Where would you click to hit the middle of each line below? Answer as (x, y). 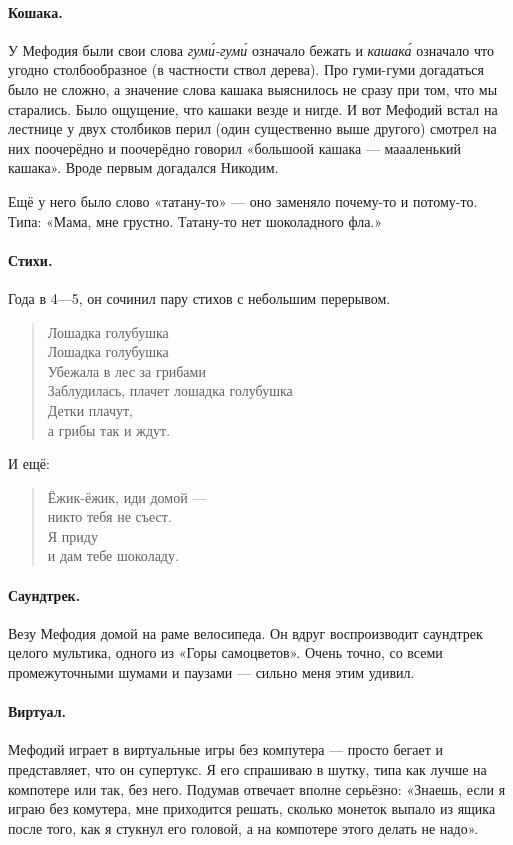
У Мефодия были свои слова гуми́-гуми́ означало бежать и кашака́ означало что (251, 49)
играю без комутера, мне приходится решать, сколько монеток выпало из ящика (252, 808)
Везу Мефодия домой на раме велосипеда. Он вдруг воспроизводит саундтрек (245, 632)
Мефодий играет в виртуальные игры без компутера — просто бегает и (226, 749)
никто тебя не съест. (109, 516)
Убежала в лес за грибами (126, 370)
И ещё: (29, 463)
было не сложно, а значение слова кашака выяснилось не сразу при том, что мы (253, 88)
